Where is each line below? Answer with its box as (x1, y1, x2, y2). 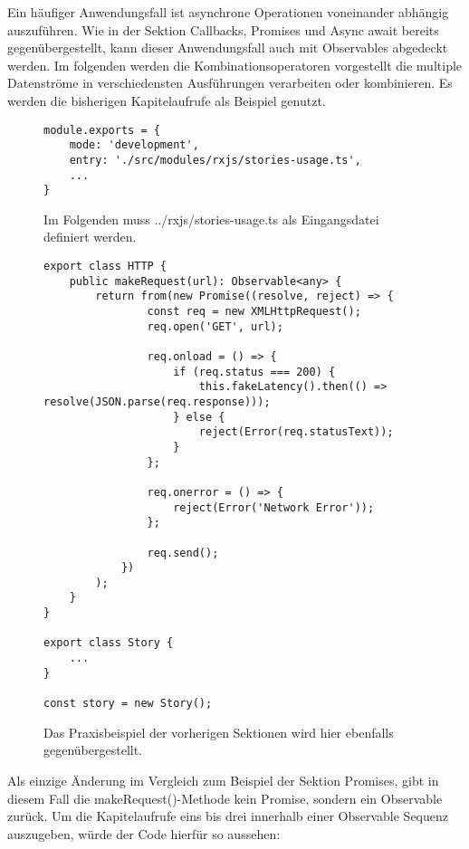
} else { (173, 410, 225, 424)
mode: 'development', (69, 138, 199, 152)
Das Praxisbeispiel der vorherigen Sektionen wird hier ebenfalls (43, 722, 394, 741)
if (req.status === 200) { (173, 365, 336, 378)
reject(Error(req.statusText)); (198, 425, 394, 439)
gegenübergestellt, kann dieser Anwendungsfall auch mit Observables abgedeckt (7, 38, 448, 57)
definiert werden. (43, 227, 137, 246)
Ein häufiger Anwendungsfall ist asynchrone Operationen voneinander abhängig (7, 3, 449, 21)
